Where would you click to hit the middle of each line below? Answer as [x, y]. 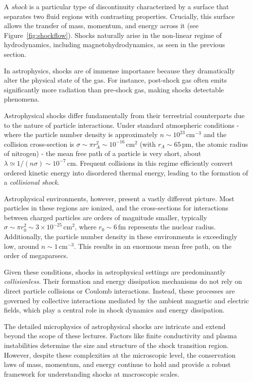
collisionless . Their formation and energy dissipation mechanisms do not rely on [123, 281]
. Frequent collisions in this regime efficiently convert [154, 163]
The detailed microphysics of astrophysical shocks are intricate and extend [115, 326]
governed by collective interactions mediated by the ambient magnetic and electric [126, 300]
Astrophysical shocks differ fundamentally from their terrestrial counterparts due [124, 115]
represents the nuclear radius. [172, 227]
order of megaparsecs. [36, 255]
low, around [22, 246]
